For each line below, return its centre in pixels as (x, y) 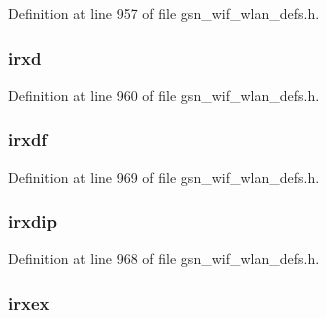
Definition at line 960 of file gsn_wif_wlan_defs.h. (164, 94)
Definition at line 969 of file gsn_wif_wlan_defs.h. (164, 176)
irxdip (33, 221)
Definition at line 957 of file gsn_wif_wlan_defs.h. (164, 13)
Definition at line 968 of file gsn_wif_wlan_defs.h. (164, 258)
